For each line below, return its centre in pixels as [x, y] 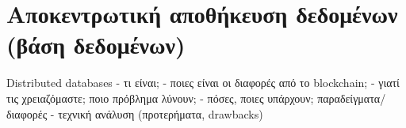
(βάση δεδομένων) [96, 45]
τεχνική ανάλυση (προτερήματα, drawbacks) [161, 113]
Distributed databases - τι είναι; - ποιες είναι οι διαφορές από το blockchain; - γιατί [203, 83]
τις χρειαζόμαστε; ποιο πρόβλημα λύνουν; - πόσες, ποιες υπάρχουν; [160, 98]
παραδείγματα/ [352, 98]
